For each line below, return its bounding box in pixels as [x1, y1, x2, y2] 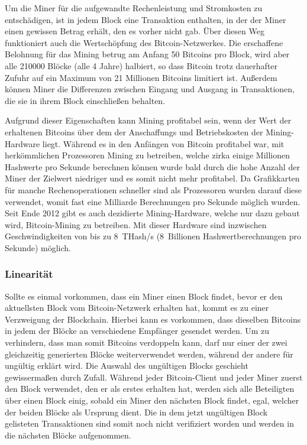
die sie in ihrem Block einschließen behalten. [5, 94, 166, 106]
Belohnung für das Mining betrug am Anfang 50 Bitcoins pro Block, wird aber [5, 48, 290, 60]
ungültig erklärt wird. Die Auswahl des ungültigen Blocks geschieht [5, 359, 248, 372]
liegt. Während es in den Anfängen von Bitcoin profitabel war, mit [42, 137, 285, 150]
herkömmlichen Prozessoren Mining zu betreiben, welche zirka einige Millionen [5, 149, 290, 161]
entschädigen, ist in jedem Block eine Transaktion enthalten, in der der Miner [5, 13, 286, 25]
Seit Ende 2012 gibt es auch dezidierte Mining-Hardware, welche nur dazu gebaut [5, 207, 300, 219]
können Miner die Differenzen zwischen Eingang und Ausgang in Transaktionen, [5, 83, 295, 95]
